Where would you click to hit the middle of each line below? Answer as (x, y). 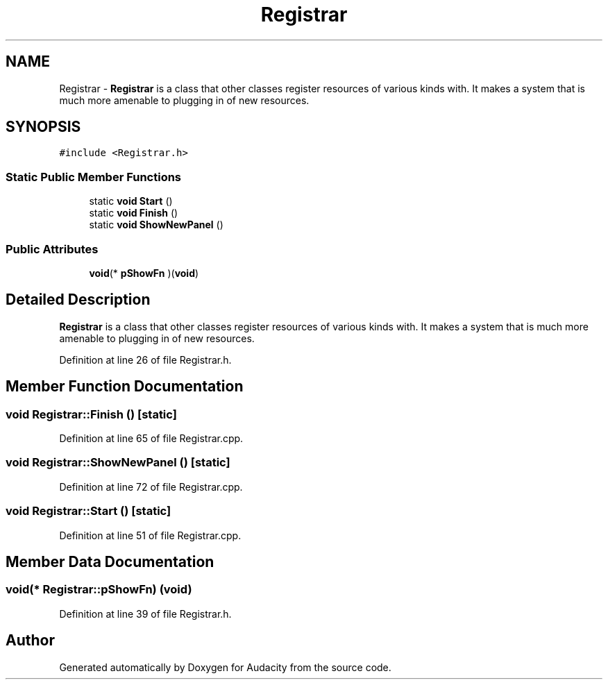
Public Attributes (52, 249)
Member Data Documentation (110, 561)
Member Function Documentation (125, 387)
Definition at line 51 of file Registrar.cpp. (150, 535)
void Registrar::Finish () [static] (91, 414)
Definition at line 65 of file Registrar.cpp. (151, 438)
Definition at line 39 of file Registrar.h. (145, 614)
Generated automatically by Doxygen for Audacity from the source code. (225, 667)
